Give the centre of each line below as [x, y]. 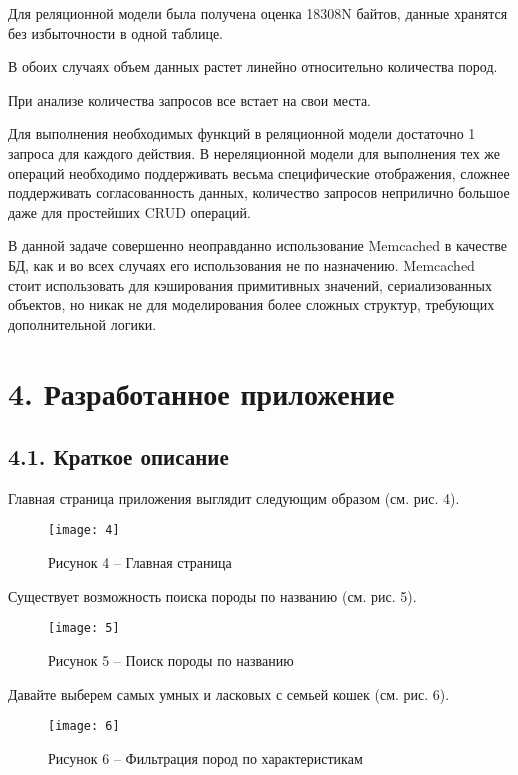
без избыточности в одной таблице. [115, 32]
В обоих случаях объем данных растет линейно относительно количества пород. [253, 66]
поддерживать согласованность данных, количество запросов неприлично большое [259, 192]
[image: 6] [84, 726]
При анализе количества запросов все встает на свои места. [190, 99]
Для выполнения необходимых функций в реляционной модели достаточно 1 [242, 133]
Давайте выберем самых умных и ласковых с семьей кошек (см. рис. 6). [229, 693]
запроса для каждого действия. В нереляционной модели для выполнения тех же [254, 152]
